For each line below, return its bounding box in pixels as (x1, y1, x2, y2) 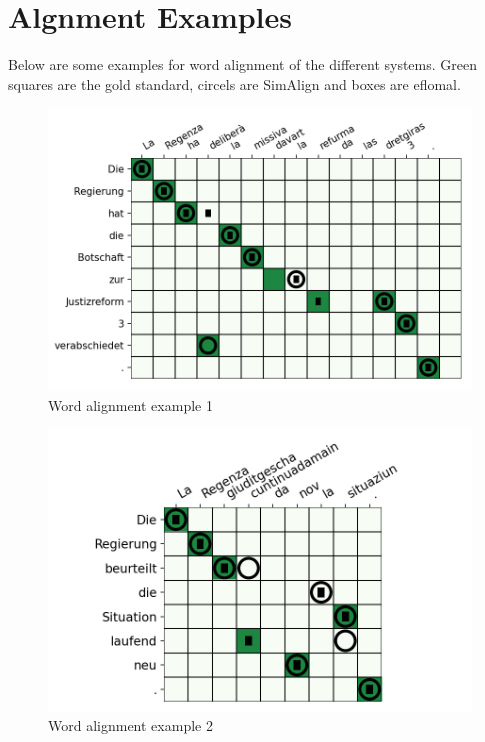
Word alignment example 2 (48, 715, 213, 736)
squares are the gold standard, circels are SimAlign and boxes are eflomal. (8, 73, 461, 94)
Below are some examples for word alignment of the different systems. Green (8, 54, 478, 75)
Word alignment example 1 (48, 394, 213, 415)
